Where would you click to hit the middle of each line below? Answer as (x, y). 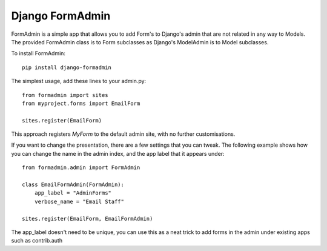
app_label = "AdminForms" (73, 193)
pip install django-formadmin (67, 67)
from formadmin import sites (65, 95)
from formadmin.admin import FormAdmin (81, 168)
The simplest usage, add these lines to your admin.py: (79, 81)
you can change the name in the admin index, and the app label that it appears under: (118, 153)
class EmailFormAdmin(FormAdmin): (73, 185)
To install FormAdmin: (38, 53)
